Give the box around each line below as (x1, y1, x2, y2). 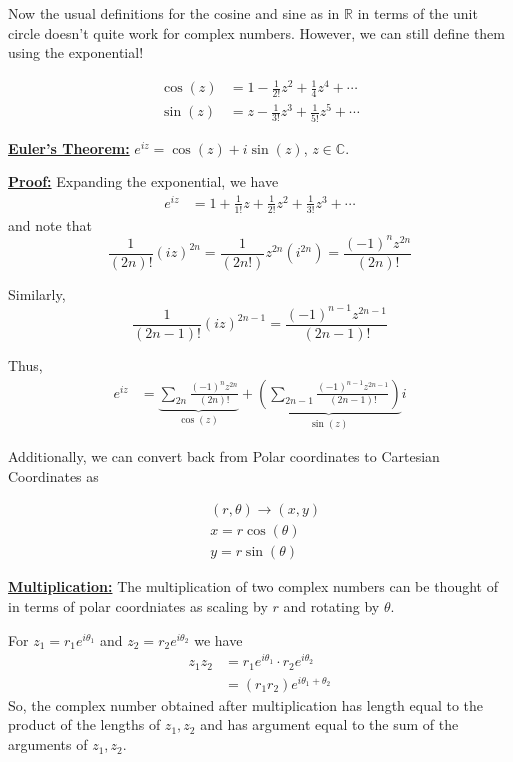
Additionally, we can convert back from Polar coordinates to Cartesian (8, 446, 440, 467)
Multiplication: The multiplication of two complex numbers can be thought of (8, 576, 498, 597)
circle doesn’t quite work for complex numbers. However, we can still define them (8, 22, 505, 43)
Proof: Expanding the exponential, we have (8, 171, 279, 192)
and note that (8, 214, 93, 235)
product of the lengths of (8, 714, 161, 735)
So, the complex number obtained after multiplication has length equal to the (8, 694, 484, 715)
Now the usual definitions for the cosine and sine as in (8, 3, 340, 23)
